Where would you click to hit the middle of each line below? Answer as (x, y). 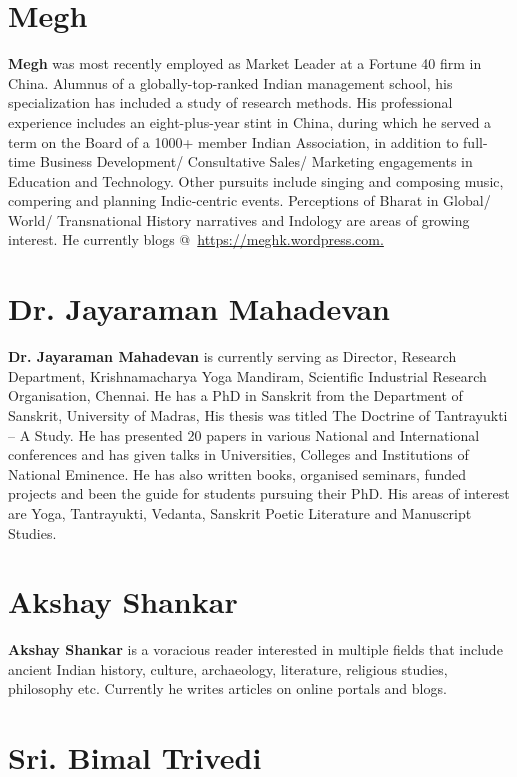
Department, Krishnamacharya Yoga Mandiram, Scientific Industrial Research (247, 375)
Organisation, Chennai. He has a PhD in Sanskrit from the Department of (235, 395)
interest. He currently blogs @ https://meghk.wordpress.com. (196, 239)
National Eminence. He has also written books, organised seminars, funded (237, 473)
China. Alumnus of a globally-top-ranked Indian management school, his (230, 82)
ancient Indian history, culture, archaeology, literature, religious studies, (228, 668)
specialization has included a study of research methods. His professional (230, 102)
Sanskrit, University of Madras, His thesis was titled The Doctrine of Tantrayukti (258, 414)
